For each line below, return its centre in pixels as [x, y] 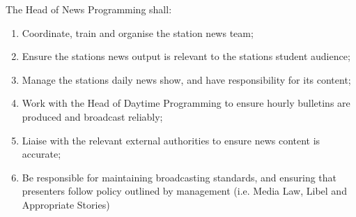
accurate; [41, 154]
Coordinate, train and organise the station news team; [138, 32]
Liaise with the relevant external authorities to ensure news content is [171, 140]
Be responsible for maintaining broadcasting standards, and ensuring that [179, 177]
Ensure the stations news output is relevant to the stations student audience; [186, 56]
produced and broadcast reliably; [92, 116]
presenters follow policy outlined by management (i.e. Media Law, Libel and [184, 191]
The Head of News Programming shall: [89, 9]
